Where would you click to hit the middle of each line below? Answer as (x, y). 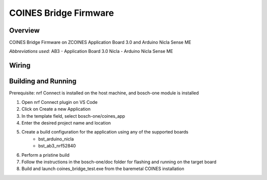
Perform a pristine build (45, 155)
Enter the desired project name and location (66, 123)
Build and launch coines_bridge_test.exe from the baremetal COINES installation (103, 169)
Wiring (20, 66)
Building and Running (43, 81)
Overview (24, 30)
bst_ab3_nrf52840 (57, 146)
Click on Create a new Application (56, 109)
